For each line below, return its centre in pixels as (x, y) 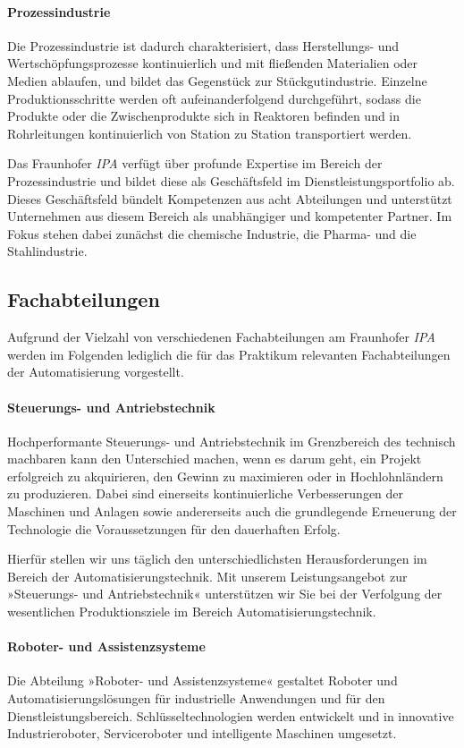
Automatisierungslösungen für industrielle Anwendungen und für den (196, 698)
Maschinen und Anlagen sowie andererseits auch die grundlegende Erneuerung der (232, 511)
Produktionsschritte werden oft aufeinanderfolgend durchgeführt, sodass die (214, 98)
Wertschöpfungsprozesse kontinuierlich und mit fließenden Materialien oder (213, 63)
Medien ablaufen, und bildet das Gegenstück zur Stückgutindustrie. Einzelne (217, 80)
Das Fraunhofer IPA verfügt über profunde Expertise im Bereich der (195, 163)
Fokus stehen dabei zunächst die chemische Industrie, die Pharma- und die (212, 233)
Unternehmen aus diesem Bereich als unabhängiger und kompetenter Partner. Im (230, 216)
